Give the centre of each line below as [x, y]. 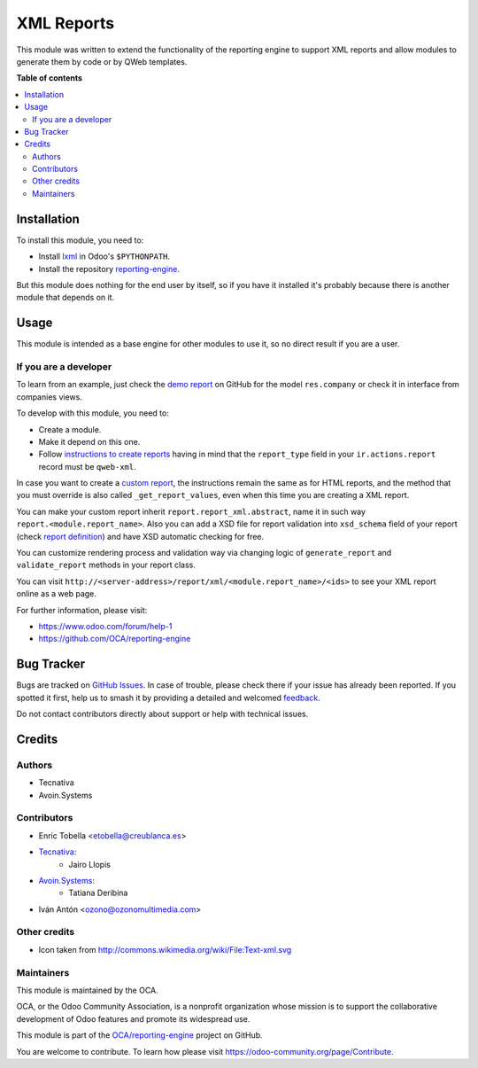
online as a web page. [57, 594]
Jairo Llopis [89, 864]
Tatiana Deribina [98, 893]
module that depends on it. [66, 298]
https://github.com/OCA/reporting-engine [115, 639]
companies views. [50, 397]
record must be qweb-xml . [87, 466]
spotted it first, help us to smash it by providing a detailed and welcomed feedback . [168, 698]
